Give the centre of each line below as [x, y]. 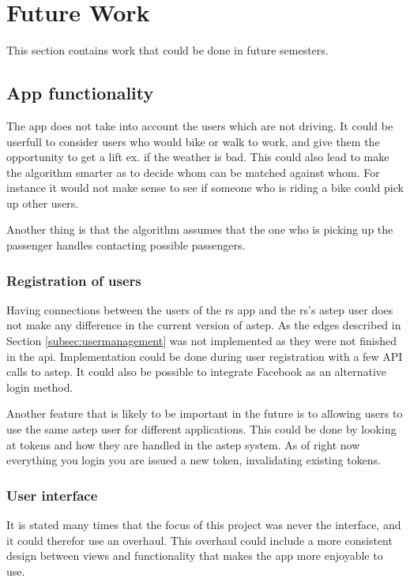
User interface [52, 495]
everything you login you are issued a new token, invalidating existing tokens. [194, 460]
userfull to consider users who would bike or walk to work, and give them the [193, 141]
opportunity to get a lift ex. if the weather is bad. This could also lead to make [198, 157]
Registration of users [74, 280]
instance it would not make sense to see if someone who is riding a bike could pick [205, 188]
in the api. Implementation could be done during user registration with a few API [205, 356]
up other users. [43, 203]
